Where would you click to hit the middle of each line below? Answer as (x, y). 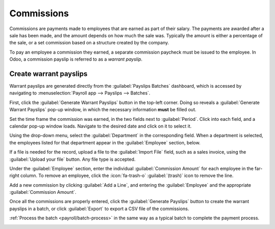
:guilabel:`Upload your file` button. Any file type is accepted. (73, 159)
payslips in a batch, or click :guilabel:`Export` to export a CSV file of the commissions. (99, 209)
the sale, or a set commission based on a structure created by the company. (89, 43)
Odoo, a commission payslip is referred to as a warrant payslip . (76, 59)
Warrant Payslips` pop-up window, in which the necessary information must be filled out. (103, 110)
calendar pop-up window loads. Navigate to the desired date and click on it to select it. (101, 126)
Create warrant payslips (48, 74)
